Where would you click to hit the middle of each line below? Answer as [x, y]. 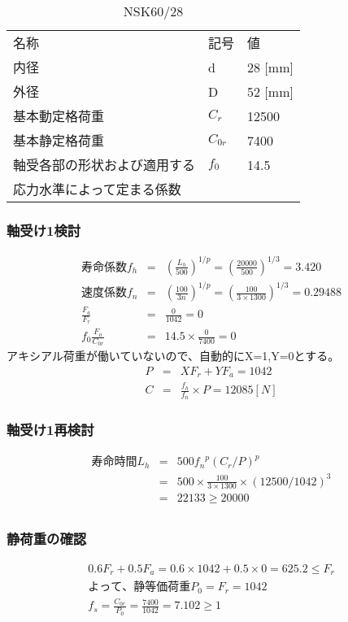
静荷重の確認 [47, 539]
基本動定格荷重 [59, 116]
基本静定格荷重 [59, 140]
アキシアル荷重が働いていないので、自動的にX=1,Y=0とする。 [173, 356]
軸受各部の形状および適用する [104, 165]
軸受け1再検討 [50, 430]
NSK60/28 [153, 11]
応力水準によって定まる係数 [97, 189]
